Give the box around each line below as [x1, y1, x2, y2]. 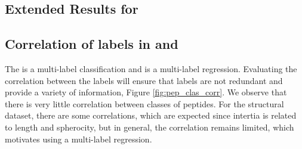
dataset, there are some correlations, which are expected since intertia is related [5, 109, 297, 122]
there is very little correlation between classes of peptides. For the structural [5, 97, 284, 110]
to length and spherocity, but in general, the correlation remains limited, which [5, 120, 294, 133]
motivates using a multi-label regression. [5, 132, 152, 145]
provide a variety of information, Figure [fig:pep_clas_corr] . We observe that [5, 86, 287, 98]
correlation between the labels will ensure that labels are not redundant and [5, 74, 283, 86]
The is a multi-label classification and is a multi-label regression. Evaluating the [5, 62, 297, 74]
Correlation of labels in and [5, 35, 178, 53]
